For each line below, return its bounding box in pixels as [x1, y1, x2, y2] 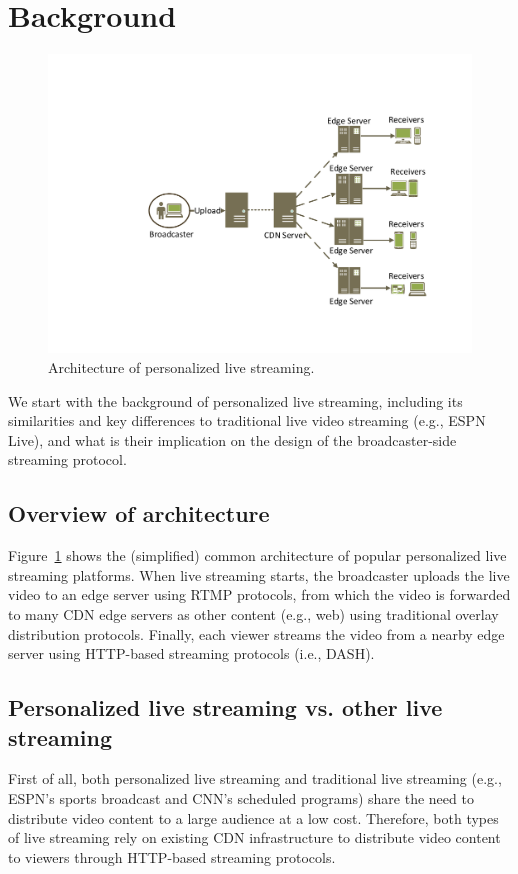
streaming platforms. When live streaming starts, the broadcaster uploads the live [8, 564, 510, 585]
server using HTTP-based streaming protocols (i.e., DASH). [8, 643, 375, 664]
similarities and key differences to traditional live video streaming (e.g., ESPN [8, 410, 486, 431]
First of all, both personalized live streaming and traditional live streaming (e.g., [8, 768, 502, 789]
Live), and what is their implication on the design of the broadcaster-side [8, 429, 457, 450]
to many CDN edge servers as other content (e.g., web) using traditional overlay [8, 604, 499, 625]
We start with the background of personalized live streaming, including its [8, 390, 463, 411]
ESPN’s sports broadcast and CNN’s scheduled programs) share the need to [8, 788, 474, 808]
